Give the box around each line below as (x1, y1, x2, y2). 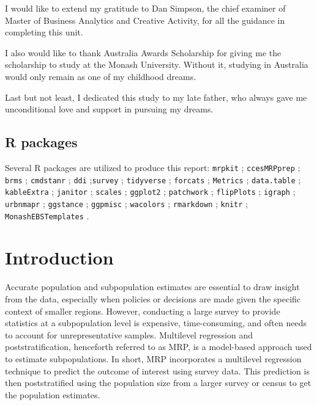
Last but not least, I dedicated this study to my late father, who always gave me (5, 90, 307, 103)
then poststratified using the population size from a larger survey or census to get (5, 376, 311, 389)
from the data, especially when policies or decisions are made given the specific (5, 292, 301, 305)
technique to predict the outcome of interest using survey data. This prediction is (5, 364, 310, 377)
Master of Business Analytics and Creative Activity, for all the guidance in (5, 13, 285, 26)
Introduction (5, 245, 114, 270)
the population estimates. (5, 388, 100, 401)
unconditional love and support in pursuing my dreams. (5, 103, 214, 115)
